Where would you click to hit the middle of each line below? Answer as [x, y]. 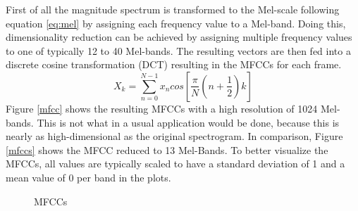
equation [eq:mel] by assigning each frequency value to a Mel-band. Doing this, [176, 23]
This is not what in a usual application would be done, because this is [188, 122]
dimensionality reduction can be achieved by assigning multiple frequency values [179, 37]
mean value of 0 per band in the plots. [88, 177]
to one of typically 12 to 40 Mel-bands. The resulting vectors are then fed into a [178, 50]
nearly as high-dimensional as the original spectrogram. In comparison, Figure [174, 136]
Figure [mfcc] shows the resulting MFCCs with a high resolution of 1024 [162, 108]
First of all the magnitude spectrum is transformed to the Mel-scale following [173, 9]
